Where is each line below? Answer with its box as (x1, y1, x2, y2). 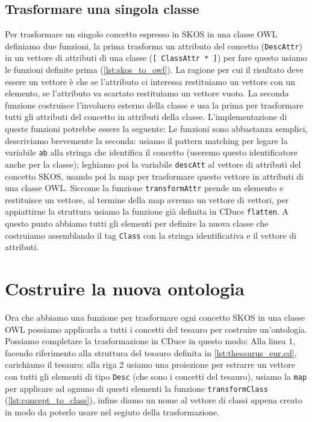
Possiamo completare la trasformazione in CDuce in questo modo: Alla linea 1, (5, 335, 296, 347)
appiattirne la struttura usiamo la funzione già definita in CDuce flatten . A (5, 205, 289, 218)
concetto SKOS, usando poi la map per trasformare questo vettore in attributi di (5, 169, 304, 182)
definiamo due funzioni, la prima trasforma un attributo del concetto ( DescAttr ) (5, 39, 302, 52)
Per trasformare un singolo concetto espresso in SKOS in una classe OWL (5, 28, 278, 40)
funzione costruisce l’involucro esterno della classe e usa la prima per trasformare (5, 98, 304, 111)
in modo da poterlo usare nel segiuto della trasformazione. (5, 405, 220, 418)
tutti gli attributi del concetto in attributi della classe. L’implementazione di (5, 110, 287, 123)
